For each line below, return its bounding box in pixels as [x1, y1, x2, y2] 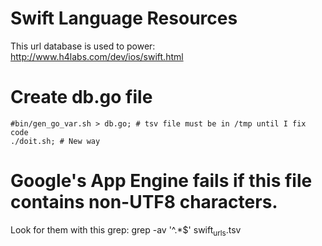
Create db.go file [10, 86, 153, 109]
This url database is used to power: [10, 40, 156, 52]
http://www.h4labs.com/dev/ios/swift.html [10, 50, 184, 62]
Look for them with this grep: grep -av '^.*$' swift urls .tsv [10, 223, 242, 238]
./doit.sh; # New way [10, 136, 101, 146]
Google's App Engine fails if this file [10, 170, 313, 192]
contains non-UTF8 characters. [10, 191, 278, 214]
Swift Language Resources [10, 7, 238, 30]
